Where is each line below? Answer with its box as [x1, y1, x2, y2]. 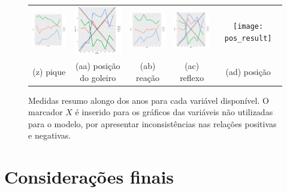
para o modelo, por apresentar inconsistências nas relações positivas [28, 117, 277, 130]
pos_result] [224, 34, 272, 43]
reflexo [180, 71, 204, 83]
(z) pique [32, 65, 66, 77]
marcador [28, 106, 63, 118]
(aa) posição [75, 59, 120, 71]
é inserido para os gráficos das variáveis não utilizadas [75, 106, 273, 118]
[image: [233, 22, 264, 31]
